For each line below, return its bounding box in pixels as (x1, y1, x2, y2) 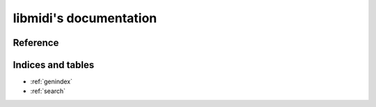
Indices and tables (13, 59, 95, 71)
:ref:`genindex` (30, 77, 73, 86)
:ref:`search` (30, 87, 66, 95)
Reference (13, 37, 59, 49)
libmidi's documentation (13, 10, 157, 26)
